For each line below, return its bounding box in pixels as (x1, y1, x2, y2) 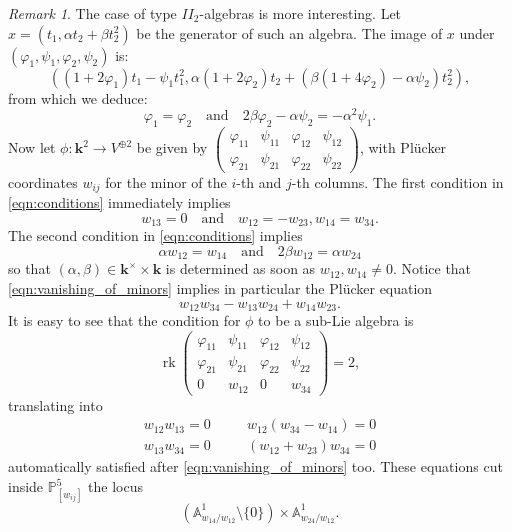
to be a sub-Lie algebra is (258, 309, 414, 330)
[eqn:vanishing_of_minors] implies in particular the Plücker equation (8, 277, 433, 298)
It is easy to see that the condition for (8, 309, 241, 330)
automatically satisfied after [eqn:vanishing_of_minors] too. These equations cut (8, 456, 503, 477)
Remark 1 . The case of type (8, 3, 177, 23)
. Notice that (392, 258, 472, 279)
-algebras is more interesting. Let (199, 3, 402, 23)
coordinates (8, 171, 78, 192)
